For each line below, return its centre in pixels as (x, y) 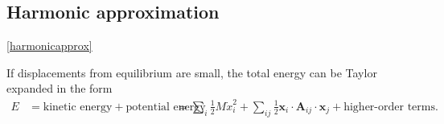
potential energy (166, 107)
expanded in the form (60, 88)
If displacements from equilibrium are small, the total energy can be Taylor (192, 72)
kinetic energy (78, 107)
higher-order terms (389, 107)
